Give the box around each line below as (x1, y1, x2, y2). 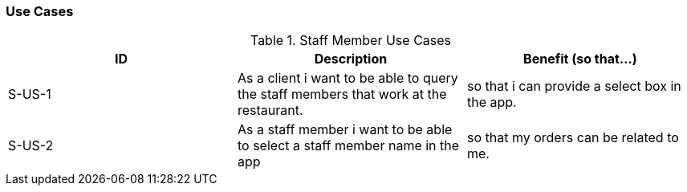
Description (314, 51, 388, 67)
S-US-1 (8, 86, 51, 103)
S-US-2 (8, 137, 54, 154)
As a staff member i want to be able (237, 121, 453, 138)
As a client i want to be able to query (237, 70, 458, 87)
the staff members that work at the (237, 86, 447, 103)
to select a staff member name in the (237, 137, 460, 154)
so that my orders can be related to (466, 129, 679, 146)
